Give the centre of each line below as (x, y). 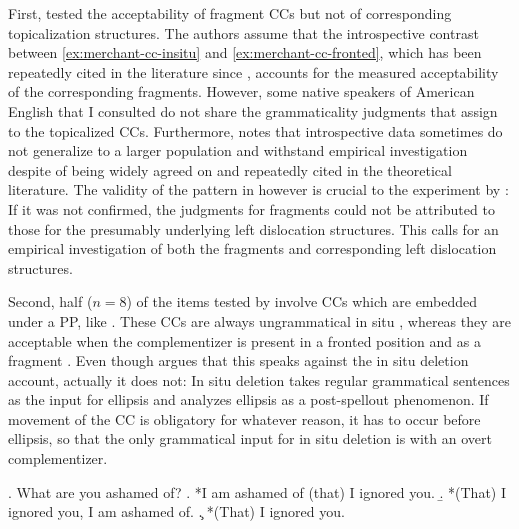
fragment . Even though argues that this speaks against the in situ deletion (238, 360)
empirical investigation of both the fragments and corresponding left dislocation (252, 248)
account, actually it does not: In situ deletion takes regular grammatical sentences (259, 379)
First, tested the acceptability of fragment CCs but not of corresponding (230, 13)
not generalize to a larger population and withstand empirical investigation (238, 150)
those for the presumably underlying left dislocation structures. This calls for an (253, 228)
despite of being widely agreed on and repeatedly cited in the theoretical (230, 169)
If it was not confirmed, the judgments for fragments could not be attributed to (251, 208)
